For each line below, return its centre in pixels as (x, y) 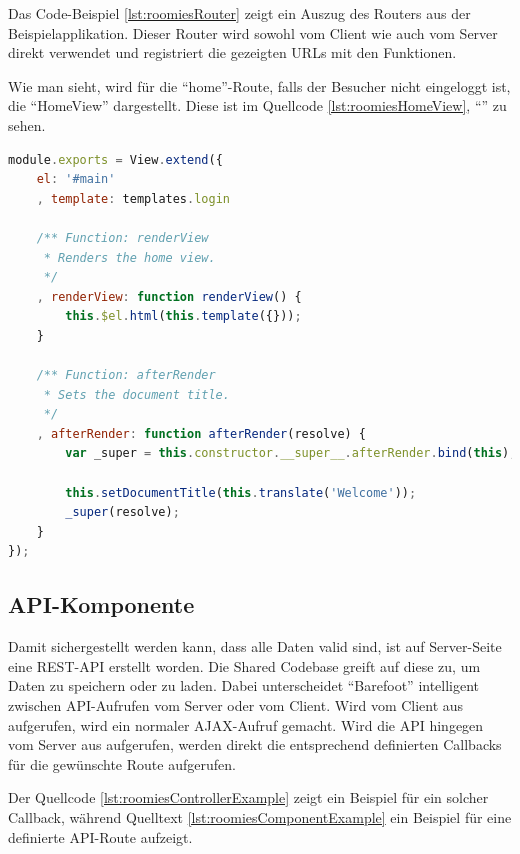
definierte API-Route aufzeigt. (100, 836)
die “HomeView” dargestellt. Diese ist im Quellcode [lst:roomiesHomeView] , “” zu (257, 105)
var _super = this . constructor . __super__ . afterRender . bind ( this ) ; (291, 453)
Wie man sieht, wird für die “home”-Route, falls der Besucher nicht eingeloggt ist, (259, 85)
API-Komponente (101, 604)
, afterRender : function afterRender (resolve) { (201, 433)
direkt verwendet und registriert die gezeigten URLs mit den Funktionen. (232, 52)
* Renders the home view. (129, 257)
